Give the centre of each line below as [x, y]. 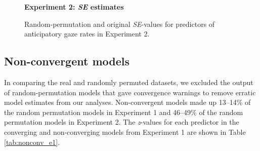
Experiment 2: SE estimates [74, 7]
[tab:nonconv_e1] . [32, 142]
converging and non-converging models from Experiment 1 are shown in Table [125, 131]
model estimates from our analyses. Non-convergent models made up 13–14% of [127, 102]
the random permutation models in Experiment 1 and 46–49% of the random [124, 112]
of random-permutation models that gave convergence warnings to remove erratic [130, 92]
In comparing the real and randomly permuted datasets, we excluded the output [129, 82]
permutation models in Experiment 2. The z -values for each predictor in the [122, 122]
